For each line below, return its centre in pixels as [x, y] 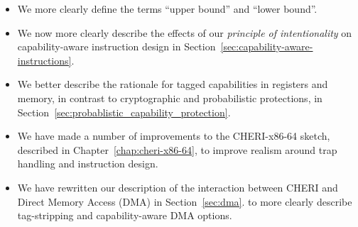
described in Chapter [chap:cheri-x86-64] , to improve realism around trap [177, 149]
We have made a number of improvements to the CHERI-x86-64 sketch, [174, 136]
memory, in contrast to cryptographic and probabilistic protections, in [170, 98]
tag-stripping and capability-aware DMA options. [125, 215]
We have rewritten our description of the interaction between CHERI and [178, 187]
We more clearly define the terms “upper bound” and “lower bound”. [167, 9]
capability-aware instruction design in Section [116, 46]
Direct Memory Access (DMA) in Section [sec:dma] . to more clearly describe [185, 201]
